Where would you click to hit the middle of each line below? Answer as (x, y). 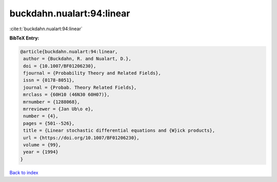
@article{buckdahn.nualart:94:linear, (69, 52)
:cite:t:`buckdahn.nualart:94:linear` (46, 29)
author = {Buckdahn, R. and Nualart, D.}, (77, 59)
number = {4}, (41, 116)
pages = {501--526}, (49, 123)
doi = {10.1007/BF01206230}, (60, 66)
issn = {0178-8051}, (49, 80)
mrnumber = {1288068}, (52, 102)
